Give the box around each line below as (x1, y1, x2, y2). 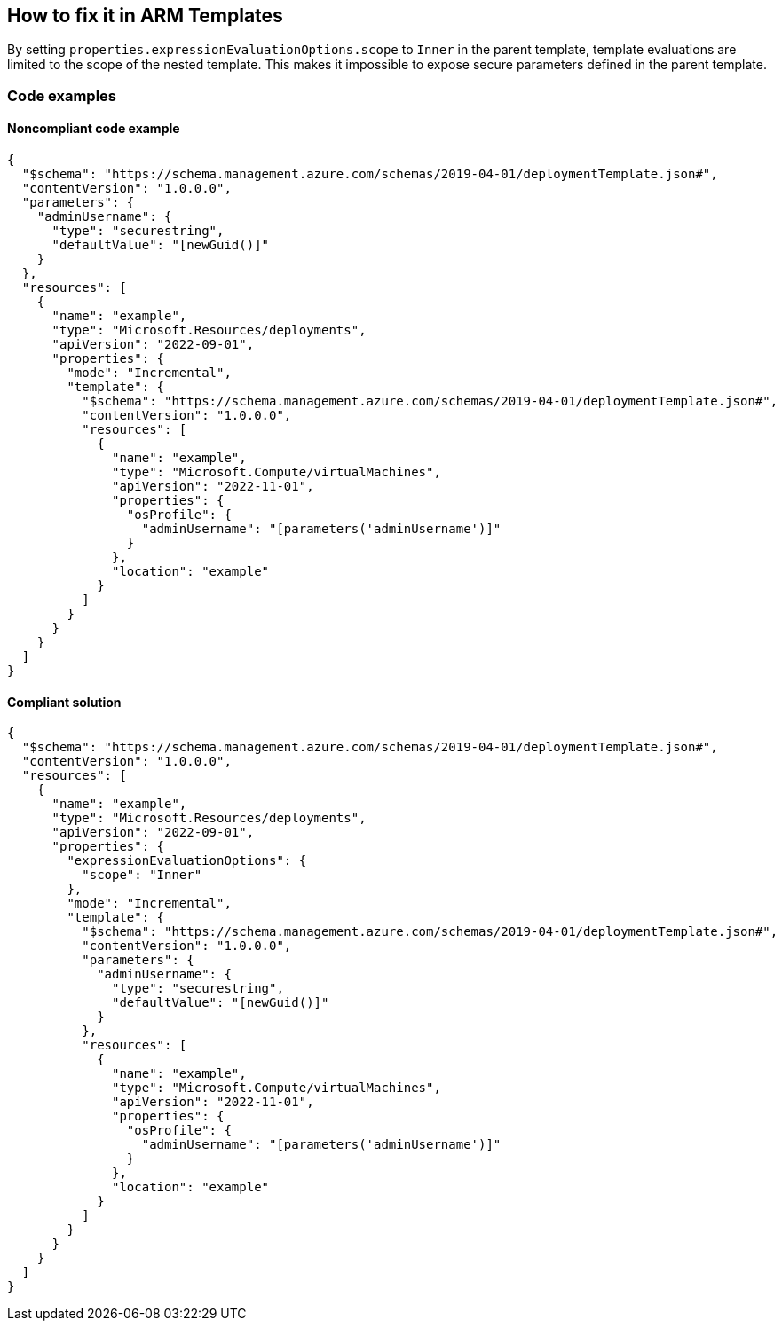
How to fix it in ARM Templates (7, 4, 283, 27)
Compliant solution (7, 694, 122, 710)
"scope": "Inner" (82, 868, 202, 883)
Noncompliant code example (7, 121, 180, 137)
